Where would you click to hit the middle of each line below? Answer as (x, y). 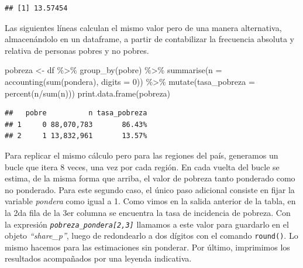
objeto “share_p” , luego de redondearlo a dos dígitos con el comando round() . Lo (151, 236)
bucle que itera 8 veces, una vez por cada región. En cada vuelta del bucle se (142, 166)
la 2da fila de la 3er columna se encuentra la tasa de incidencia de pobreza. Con (148, 212)
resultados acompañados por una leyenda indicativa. (98, 258)
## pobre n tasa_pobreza (76, 113)
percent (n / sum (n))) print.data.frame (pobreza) (88, 93)
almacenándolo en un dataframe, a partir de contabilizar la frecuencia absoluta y (149, 39)
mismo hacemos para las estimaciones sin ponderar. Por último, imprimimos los (147, 247)
